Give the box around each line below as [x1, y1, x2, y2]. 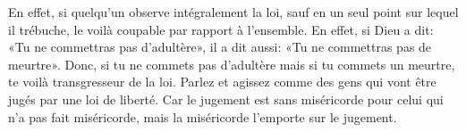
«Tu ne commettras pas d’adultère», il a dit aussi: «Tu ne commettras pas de [8, 37, 432, 56]
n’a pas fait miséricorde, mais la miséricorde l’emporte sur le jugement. [8, 107, 397, 126]
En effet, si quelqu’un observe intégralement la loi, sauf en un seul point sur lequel [8, 3, 459, 21]
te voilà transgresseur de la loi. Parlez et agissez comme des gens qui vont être [8, 72, 436, 91]
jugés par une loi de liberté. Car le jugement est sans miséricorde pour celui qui [8, 89, 444, 108]
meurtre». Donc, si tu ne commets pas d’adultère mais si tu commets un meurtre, [8, 54, 455, 73]
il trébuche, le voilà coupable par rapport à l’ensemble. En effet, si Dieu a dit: [8, 20, 434, 38]
